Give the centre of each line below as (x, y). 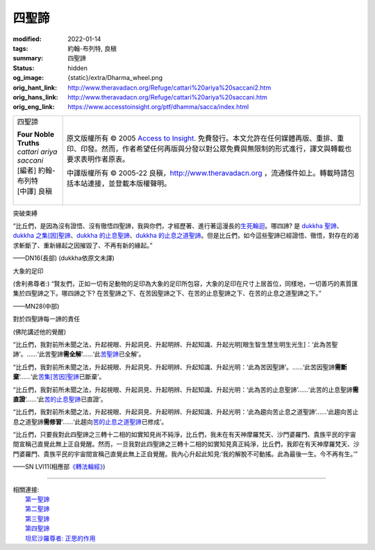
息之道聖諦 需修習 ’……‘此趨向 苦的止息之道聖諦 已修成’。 (90, 421)
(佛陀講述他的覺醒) (40, 332)
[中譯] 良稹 (34, 191)
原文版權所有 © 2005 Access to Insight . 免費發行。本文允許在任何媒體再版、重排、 (202, 138)
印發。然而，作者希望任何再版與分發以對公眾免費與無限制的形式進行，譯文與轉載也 (216, 148)
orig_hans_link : (35, 97)
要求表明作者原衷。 (98, 159)
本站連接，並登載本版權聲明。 (122, 183)
